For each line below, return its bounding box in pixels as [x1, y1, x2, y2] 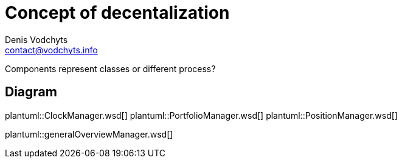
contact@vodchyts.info [5, 44, 98, 55]
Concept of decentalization [5, 2, 230, 23]
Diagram [5, 84, 57, 100]
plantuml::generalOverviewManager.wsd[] [5, 128, 173, 139]
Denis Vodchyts [5, 34, 68, 45]
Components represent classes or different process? [5, 63, 216, 74]
